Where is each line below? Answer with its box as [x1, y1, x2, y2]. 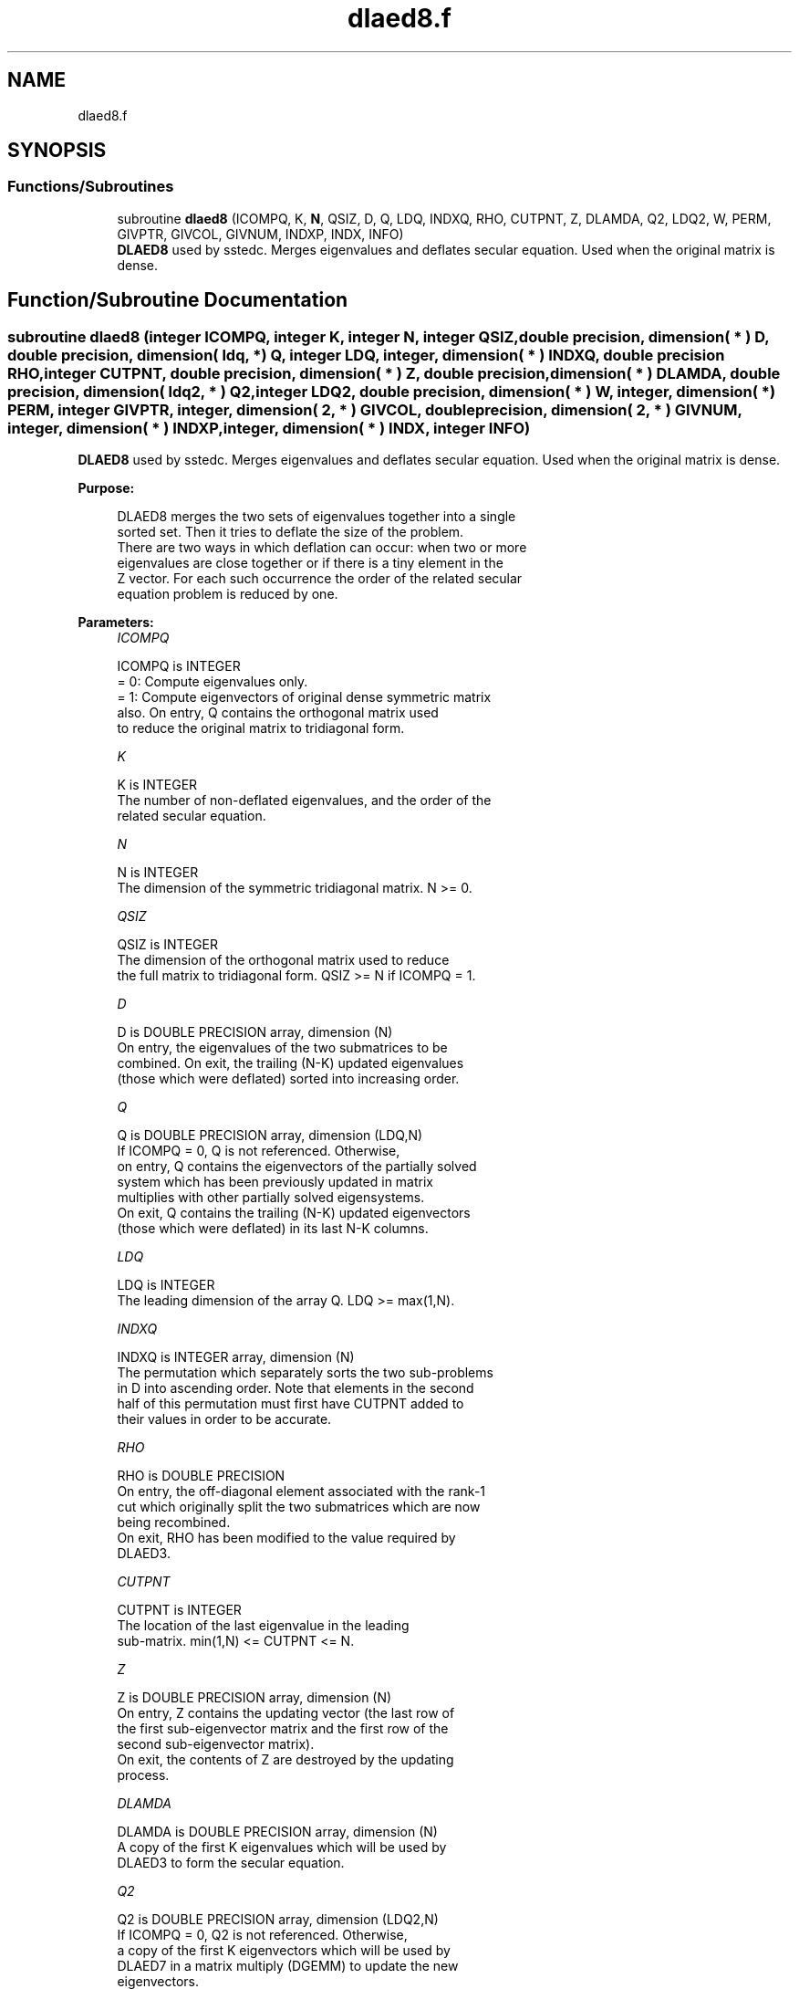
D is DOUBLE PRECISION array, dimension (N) [117, 1024, 393, 1041]
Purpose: [78, 480, 135, 497]
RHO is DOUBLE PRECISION [117, 1468, 285, 1484]
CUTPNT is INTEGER [117, 1602, 242, 1618]
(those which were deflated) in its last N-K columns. [117, 1220, 429, 1237]
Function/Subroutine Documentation [7, 288, 348, 312]
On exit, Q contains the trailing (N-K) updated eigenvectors [117, 1205, 471, 1221]
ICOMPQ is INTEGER [117, 658, 241, 675]
